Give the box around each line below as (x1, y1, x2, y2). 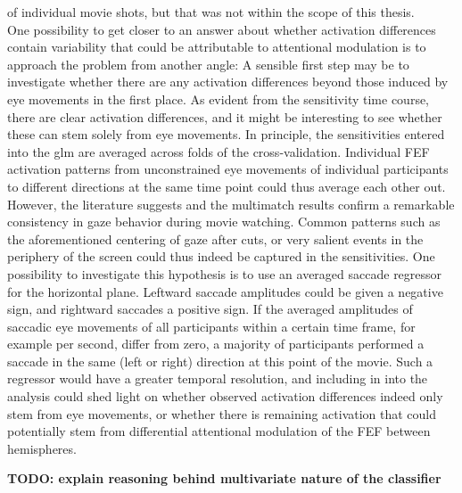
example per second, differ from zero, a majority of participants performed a (7, 334, 425, 353)
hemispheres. (7, 439, 77, 457)
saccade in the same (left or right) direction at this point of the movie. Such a (7, 351, 433, 370)
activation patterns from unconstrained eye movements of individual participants (7, 160, 449, 178)
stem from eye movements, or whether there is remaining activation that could (7, 404, 437, 423)
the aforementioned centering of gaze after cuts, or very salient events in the (7, 229, 424, 248)
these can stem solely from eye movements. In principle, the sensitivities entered (7, 125, 445, 144)
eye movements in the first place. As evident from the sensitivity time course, (7, 89, 430, 108)
